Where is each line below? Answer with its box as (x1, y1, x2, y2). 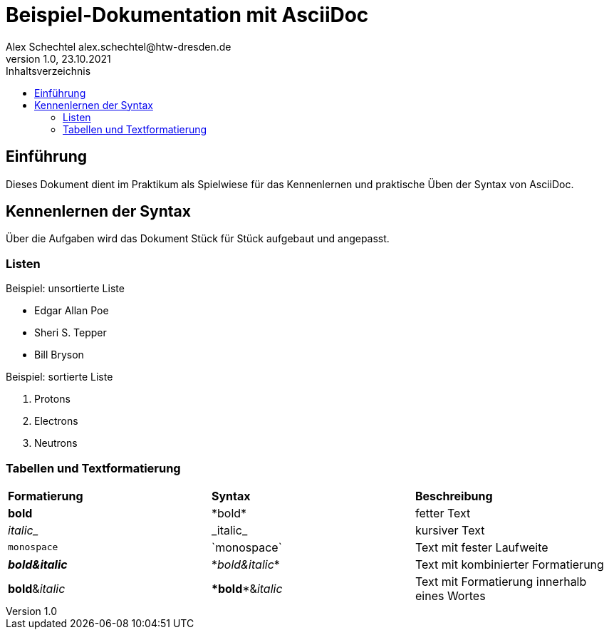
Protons (34, 393, 71, 406)
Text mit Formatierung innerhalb (415, 574, 587, 589)
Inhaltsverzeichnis (6, 64, 91, 77)
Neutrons (34, 437, 78, 450)
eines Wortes (415, 588, 486, 603)
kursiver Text (415, 522, 485, 537)
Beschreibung (415, 488, 493, 503)
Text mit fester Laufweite (415, 540, 548, 554)
